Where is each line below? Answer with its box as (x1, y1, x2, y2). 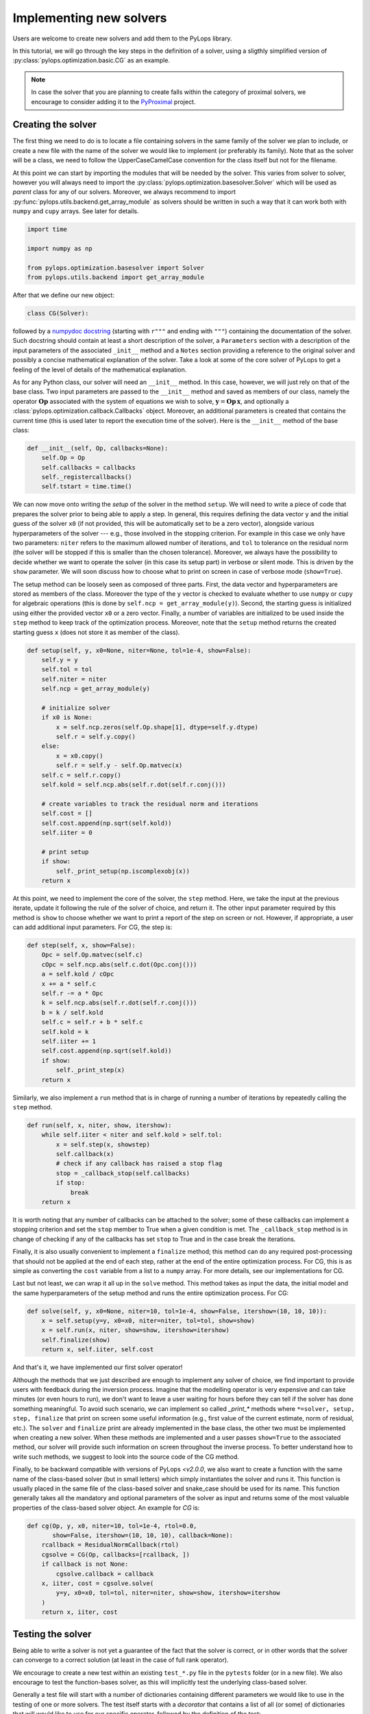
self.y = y (41, 655, 78, 664)
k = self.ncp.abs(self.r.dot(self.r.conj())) (41, 999, 197, 1007)
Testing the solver (12, 1628, 92, 1640)
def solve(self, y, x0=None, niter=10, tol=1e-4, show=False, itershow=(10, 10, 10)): (27, 1307, 328, 1315)
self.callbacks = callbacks (41, 463, 136, 471)
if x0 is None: (41, 714, 92, 721)
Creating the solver (12, 119, 97, 130)
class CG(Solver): (27, 309, 89, 317)
